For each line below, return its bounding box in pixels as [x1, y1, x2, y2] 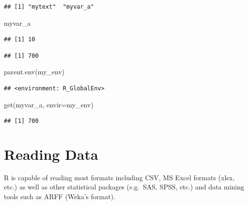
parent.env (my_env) [4, 67, 65, 77]
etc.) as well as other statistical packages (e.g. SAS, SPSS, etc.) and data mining [4, 182, 245, 192]
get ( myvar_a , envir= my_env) [4, 99, 93, 109]
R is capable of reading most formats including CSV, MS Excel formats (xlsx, [4, 172, 235, 182]
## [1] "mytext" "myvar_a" [4, 3, 94, 10]
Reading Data [4, 144, 98, 164]
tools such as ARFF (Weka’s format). [4, 191, 115, 202]
